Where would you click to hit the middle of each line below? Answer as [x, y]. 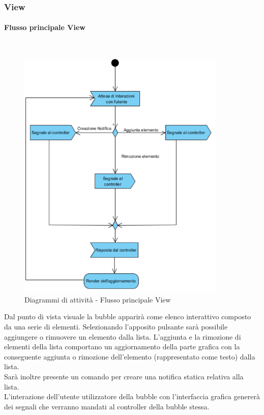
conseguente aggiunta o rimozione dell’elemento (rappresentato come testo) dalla [130, 356]
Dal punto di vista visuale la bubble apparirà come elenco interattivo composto [128, 316]
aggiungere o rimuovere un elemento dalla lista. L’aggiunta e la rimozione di [123, 336]
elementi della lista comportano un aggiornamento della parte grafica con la [122, 347]
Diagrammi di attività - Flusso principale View [98, 299]
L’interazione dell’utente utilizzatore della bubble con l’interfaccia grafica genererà [132, 396]
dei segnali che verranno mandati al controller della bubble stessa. [107, 406]
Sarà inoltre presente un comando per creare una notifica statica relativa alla [124, 376]
